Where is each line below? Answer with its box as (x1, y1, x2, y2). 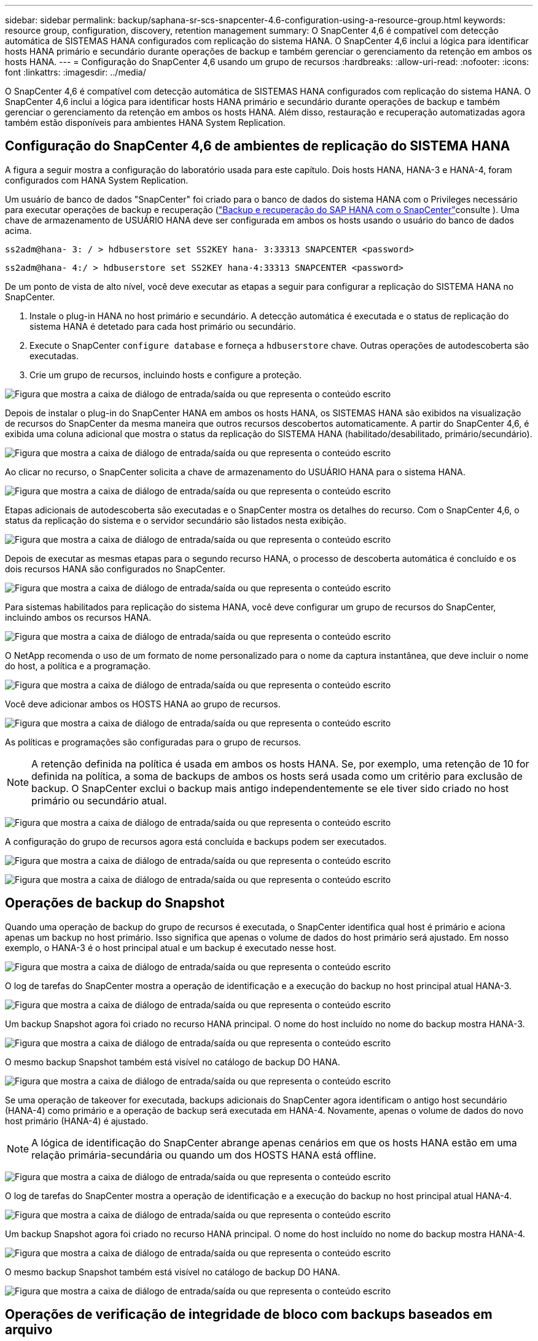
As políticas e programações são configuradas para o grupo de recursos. (5, 736, 302, 747)
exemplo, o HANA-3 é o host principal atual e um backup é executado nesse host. (5, 942, 337, 953)
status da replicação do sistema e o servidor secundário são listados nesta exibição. (5, 515, 346, 526)
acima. (5, 225, 32, 236)
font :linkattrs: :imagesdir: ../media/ (5, 67, 146, 77)
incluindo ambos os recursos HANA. (5, 612, 152, 623)
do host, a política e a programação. (5, 660, 151, 671)
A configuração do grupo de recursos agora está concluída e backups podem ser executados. (5, 836, 387, 847)
